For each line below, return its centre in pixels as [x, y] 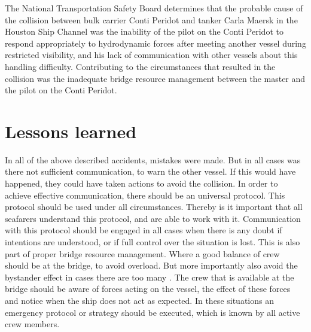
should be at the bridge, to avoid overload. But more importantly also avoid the [151, 265]
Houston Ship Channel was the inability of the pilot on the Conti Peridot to [144, 31]
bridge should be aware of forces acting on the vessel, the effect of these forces [148, 289]
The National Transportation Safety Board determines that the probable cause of [154, 8]
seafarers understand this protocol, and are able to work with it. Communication [153, 218]
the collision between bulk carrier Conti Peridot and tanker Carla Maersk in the [151, 19]
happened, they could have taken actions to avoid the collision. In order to [141, 183]
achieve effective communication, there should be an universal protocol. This [145, 195]
